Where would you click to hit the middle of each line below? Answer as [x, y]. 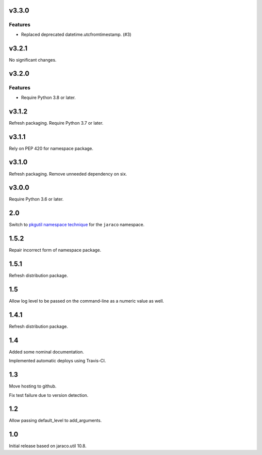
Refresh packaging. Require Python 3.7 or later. [56, 123]
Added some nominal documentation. [47, 352]
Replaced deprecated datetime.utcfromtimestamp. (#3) [76, 34]
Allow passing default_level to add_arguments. [55, 421]
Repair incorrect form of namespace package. [55, 250]
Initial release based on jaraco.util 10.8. [48, 446]
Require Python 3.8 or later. [49, 97]
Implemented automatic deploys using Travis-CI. [57, 361]
